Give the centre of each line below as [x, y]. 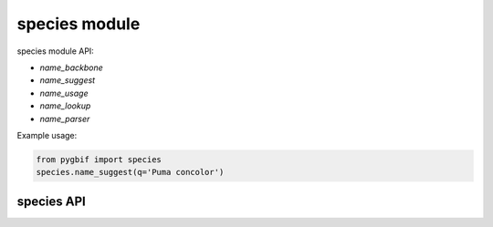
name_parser [65, 119]
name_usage [64, 93]
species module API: [56, 51]
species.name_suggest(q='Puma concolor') [130, 172]
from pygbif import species [99, 159]
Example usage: [47, 135]
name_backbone [72, 67]
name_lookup [65, 106]
